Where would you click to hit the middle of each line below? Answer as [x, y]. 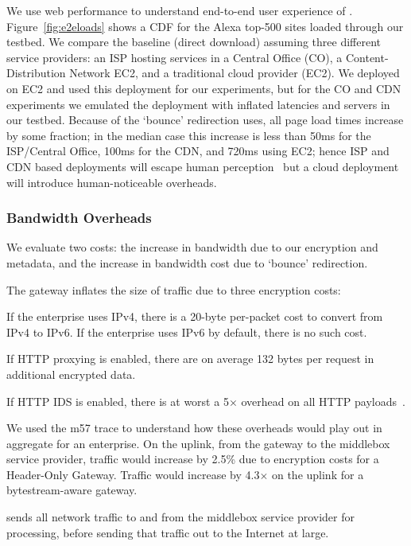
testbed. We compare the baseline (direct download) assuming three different [194, 42]
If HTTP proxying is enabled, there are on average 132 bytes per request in [190, 359]
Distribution [36, 73]
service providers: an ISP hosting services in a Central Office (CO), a [174, 57]
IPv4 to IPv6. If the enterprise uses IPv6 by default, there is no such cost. [187, 331]
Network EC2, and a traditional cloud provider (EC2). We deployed [235, 73]
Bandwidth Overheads [79, 218]
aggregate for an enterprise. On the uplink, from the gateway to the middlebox [198, 443]
